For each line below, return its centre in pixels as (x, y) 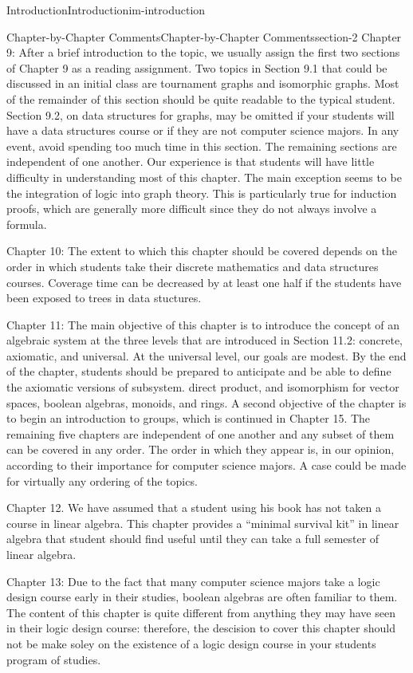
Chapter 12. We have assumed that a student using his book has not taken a (194, 508)
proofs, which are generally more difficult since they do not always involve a (192, 209)
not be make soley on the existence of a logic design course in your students (191, 643)
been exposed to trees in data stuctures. (104, 298)
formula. (27, 224)
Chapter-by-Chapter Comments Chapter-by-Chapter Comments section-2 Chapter (204, 36)
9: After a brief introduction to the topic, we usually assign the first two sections (203, 52)
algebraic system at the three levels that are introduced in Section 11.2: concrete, (205, 340)
